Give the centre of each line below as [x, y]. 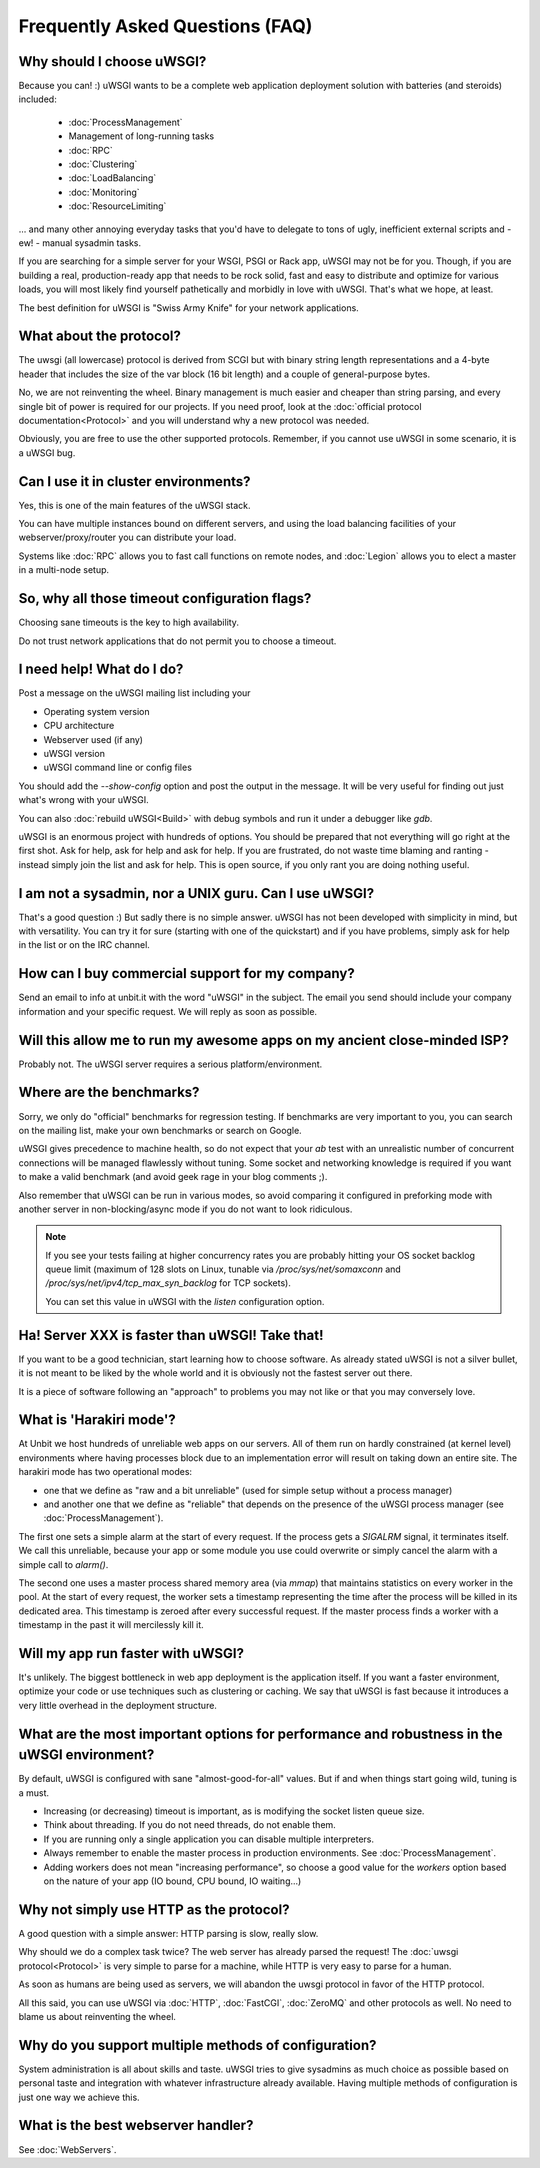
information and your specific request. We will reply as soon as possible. [168, 1011]
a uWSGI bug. [47, 452]
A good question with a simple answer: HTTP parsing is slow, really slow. [168, 1933]
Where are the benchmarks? [109, 1092]
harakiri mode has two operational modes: [105, 1472]
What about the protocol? [100, 336]
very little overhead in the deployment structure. [117, 1705]
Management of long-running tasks [141, 136]
